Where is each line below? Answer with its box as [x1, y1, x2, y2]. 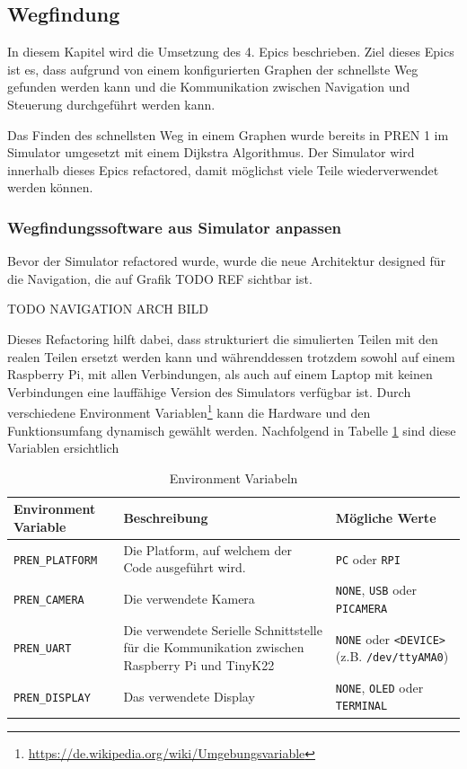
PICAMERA [335, 602, 388, 615]
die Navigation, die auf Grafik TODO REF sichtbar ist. [7, 269, 313, 287]
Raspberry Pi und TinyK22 [123, 655, 275, 674]
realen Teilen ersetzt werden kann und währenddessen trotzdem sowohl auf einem [7, 347, 455, 366]
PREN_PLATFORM [13, 553, 98, 567]
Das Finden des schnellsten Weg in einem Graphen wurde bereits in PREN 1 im [7, 125, 449, 144]
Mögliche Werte [335, 508, 436, 527]
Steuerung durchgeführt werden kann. [7, 94, 216, 113]
